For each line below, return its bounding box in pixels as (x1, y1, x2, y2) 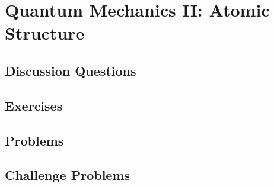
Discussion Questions (5, 61, 136, 79)
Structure (5, 21, 85, 45)
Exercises (5, 96, 63, 114)
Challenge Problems (5, 166, 130, 184)
